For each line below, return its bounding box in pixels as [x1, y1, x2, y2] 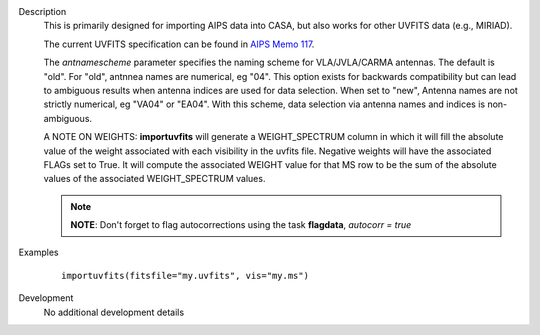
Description [18, 6, 67, 17]
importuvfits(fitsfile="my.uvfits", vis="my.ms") [61, 270, 310, 281]
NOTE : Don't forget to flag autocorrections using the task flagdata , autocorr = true [70, 219, 412, 231]
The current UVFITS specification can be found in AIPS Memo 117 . [43, 38, 315, 50]
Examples [18, 246, 59, 259]
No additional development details [43, 306, 185, 318]
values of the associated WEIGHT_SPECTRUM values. [43, 173, 266, 185]
